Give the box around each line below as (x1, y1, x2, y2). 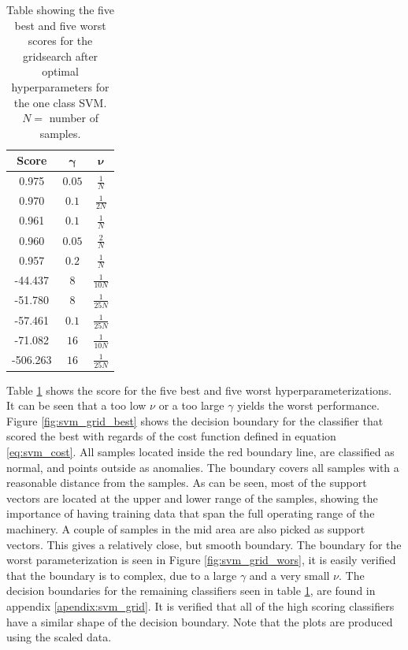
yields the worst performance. (237, 397, 380, 414)
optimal (42, 63, 79, 80)
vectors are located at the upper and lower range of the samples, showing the (6, 489, 378, 506)
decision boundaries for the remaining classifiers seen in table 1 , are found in (6, 582, 376, 599)
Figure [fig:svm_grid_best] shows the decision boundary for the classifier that (6, 412, 384, 429)
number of (49, 110, 98, 126)
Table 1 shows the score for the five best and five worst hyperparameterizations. (6, 381, 392, 398)
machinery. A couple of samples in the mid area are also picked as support (6, 521, 365, 537)
